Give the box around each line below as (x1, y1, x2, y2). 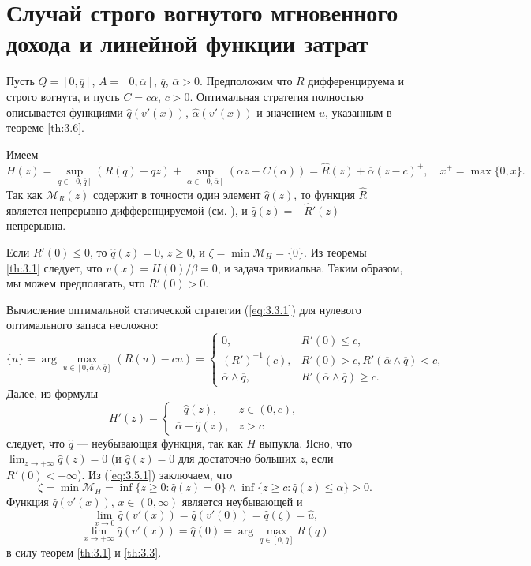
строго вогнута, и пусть (6, 88, 120, 104)
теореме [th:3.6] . (6, 119, 84, 136)
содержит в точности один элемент (93, 186, 261, 202)
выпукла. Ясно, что (259, 434, 353, 451)
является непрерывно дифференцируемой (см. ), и (6, 201, 248, 218)
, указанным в (325, 103, 392, 120)
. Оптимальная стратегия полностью (189, 88, 364, 104)
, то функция (294, 186, 355, 202)
